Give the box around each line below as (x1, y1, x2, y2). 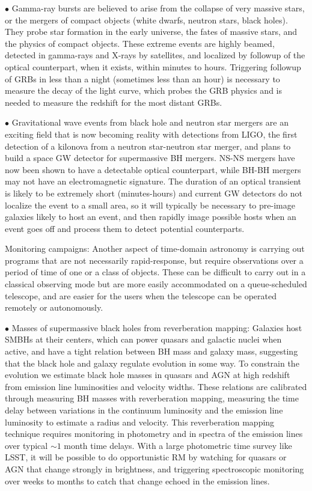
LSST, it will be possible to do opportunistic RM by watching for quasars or (5, 451, 287, 463)
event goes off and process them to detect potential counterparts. (5, 222, 245, 234)
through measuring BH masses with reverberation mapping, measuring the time (5, 392, 299, 404)
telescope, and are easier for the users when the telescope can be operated (5, 289, 277, 302)
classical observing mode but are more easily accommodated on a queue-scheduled (5, 278, 307, 290)
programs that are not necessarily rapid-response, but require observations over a (5, 254, 304, 266)
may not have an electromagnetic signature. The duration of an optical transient (5, 175, 302, 188)
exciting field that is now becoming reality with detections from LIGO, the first (5, 127, 298, 140)
